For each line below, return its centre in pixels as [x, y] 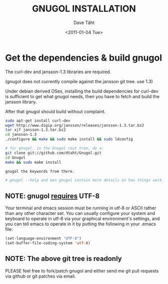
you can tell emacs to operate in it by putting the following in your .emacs [81, 224]
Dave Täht [84, 23]
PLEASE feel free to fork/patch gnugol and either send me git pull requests [82, 270]
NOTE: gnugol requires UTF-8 [52, 196]
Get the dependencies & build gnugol [84, 58]
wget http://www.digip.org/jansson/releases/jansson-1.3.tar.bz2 [74, 125]
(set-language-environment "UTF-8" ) [43, 238]
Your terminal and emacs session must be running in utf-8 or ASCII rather [81, 208]
